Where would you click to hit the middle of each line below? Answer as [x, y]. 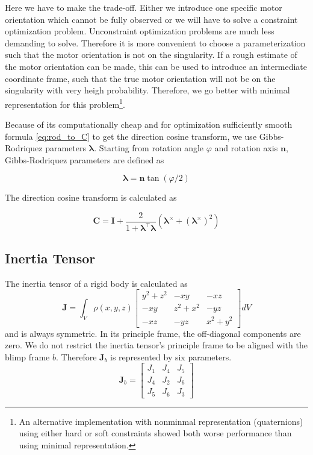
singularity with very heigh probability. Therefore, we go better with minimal [147, 90]
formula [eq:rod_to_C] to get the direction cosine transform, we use [131, 136]
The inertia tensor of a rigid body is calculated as [96, 283]
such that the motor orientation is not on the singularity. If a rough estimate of [151, 55]
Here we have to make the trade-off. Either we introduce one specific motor [144, 7]
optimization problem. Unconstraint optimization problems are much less [140, 31]
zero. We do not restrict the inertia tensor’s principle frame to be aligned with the [156, 345]
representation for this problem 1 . [65, 103]
